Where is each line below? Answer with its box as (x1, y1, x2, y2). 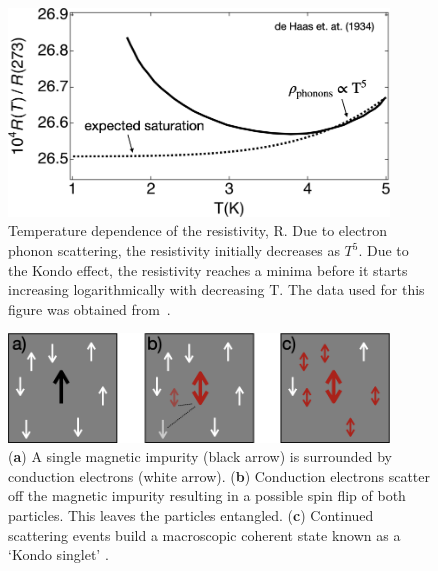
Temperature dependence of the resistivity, (8, 220, 269, 241)
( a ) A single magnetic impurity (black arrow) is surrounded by (8, 446, 392, 467)
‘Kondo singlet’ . (8, 544, 109, 565)
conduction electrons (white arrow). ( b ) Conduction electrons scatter (8, 465, 430, 486)
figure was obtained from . (8, 298, 171, 319)
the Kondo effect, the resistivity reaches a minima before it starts (8, 259, 408, 280)
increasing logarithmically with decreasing (8, 279, 265, 300)
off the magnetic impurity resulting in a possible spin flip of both (8, 485, 406, 506)
